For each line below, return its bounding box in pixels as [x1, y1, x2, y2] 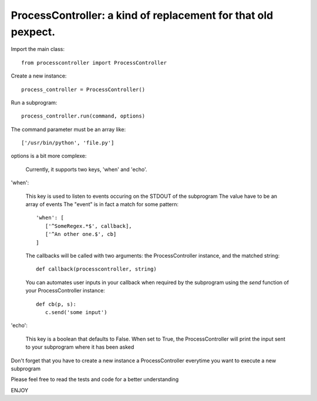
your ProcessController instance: [25, 287, 105, 294]
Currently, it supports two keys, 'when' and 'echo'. [25, 166, 147, 173]
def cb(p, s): [36, 301, 76, 308]
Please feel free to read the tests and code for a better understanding [11, 376, 179, 383]
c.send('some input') [45, 309, 107, 315]
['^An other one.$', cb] [45, 231, 117, 238]
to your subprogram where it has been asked [25, 343, 134, 351]
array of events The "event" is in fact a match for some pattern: [25, 201, 179, 208]
